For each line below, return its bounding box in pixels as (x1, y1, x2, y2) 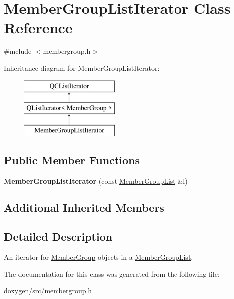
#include (4, 46, 32, 56)
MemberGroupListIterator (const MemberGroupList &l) (4, 175, 188, 186)
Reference (4, 17, 73, 38)
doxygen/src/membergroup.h (4, 285, 92, 296)
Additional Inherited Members (4, 199, 164, 215)
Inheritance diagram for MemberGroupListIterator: (4, 62, 160, 73)
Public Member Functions (4, 152, 140, 167)
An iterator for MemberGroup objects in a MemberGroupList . (4, 252, 193, 262)
